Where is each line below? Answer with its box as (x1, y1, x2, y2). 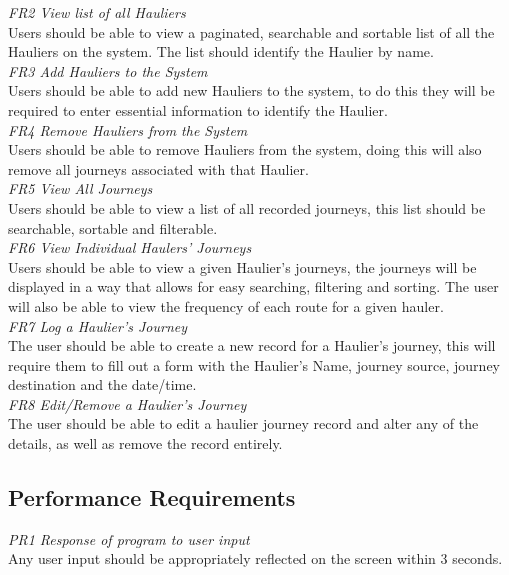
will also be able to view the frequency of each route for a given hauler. (8, 295, 444, 316)
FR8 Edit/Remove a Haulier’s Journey (8, 393, 247, 414)
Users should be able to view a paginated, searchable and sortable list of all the (8, 21, 495, 42)
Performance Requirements (8, 482, 296, 513)
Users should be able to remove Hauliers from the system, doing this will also (8, 139, 482, 160)
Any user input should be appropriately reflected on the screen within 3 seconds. (8, 548, 503, 569)
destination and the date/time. (8, 374, 197, 395)
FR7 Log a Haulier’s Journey (8, 315, 188, 336)
